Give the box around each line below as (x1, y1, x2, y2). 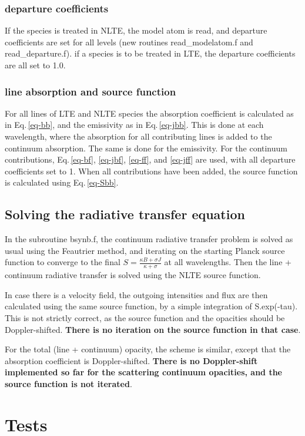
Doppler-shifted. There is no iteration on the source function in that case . (5, 323, 301, 335)
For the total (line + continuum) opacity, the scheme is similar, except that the (5, 343, 291, 355)
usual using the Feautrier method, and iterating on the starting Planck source (5, 244, 285, 256)
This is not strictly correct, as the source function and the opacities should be (5, 311, 285, 323)
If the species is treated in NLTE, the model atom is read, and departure (5, 24, 267, 37)
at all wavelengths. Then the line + (164, 256, 291, 268)
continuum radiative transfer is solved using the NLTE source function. (5, 269, 261, 281)
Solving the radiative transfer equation (5, 205, 245, 223)
